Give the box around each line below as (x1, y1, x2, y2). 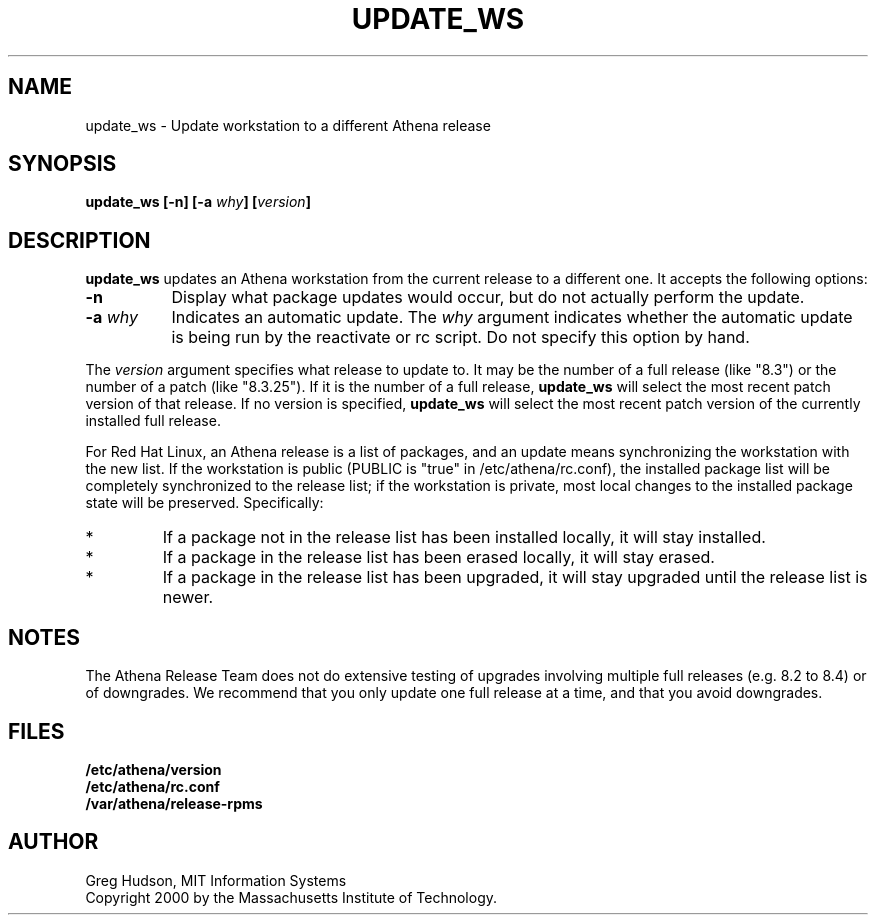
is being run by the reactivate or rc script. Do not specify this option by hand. (171, 327, 750, 348)
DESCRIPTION (8, 227, 151, 253)
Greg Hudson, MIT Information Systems (85, 871, 347, 889)
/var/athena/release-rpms (85, 794, 263, 812)
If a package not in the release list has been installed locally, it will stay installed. (162, 527, 766, 548)
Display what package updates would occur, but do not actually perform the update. (171, 287, 805, 308)
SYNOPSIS (8, 151, 117, 177)
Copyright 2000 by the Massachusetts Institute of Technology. (85, 888, 498, 906)
